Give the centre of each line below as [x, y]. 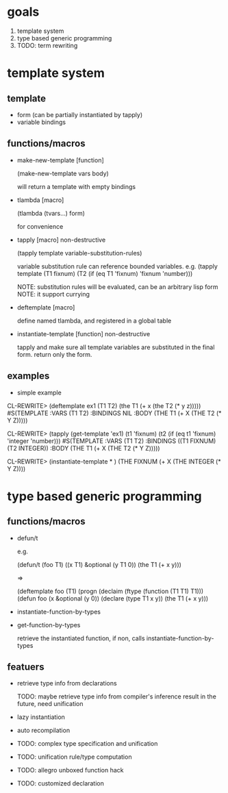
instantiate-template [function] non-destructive [84, 333]
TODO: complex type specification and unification [87, 744]
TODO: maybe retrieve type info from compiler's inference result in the [117, 696]
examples [28, 376]
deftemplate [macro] [46, 307]
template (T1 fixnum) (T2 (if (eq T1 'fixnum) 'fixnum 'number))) [105, 273]
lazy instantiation [41, 717]
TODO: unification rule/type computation [74, 757]
